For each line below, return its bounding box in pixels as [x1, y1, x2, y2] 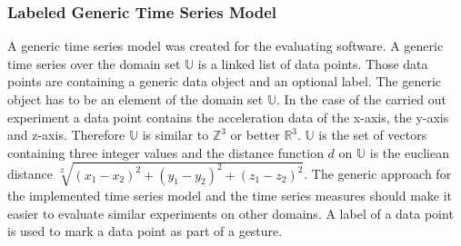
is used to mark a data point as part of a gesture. [7, 221, 283, 241]
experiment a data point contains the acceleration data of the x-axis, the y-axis [7, 107, 449, 126]
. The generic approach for [304, 164, 452, 183]
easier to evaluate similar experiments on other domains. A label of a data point [7, 203, 454, 222]
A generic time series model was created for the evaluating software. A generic [7, 36, 444, 55]
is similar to [142, 125, 209, 144]
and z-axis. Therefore [7, 125, 125, 144]
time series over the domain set [7, 54, 181, 73]
